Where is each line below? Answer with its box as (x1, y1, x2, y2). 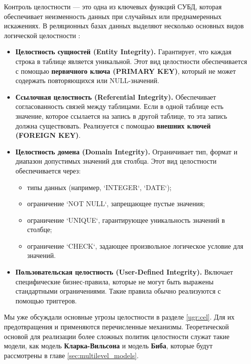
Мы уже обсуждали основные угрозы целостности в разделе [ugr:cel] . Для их (4, 312, 235, 322)
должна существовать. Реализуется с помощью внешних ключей (15, 120, 211, 130)
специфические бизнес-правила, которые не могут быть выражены (15, 276, 214, 286)
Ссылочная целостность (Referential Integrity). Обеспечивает (15, 91, 216, 102)
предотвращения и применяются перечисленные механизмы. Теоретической (4, 321, 229, 332)
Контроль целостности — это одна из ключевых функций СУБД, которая (4, 1, 222, 11)
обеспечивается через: (15, 165, 81, 175)
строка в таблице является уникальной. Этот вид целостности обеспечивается (15, 56, 247, 66)
